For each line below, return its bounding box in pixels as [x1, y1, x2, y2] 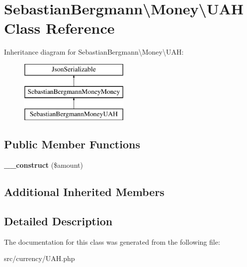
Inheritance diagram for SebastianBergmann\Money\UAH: [4, 47, 184, 57]
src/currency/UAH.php [4, 253, 75, 264]
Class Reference [4, 18, 115, 38]
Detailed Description [4, 213, 113, 228]
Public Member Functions [4, 136, 140, 152]
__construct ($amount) [4, 160, 83, 170]
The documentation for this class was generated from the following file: [4, 236, 220, 247]
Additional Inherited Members [4, 184, 165, 200]
